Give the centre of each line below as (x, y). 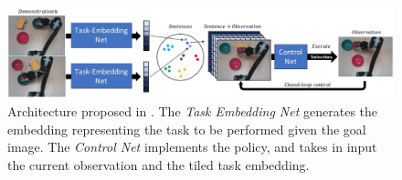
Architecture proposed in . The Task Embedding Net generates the (193, 111)
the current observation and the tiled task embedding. (159, 164)
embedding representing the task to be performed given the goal (187, 129)
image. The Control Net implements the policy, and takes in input (192, 147)
